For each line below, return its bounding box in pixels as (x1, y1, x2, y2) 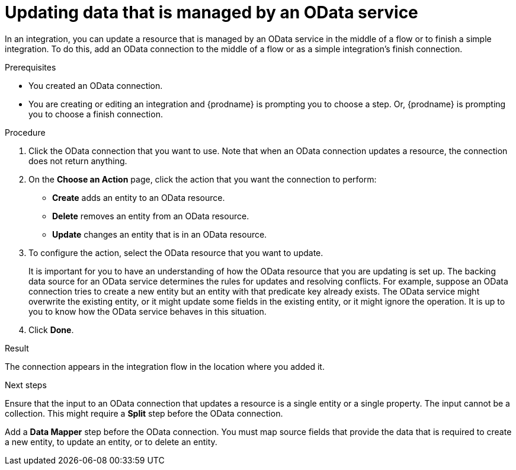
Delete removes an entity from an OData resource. (52, 210, 249, 221)
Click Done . (28, 324, 74, 335)
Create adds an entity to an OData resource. (52, 192, 225, 203)
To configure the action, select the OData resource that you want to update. (28, 247, 323, 258)
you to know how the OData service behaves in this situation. (28, 306, 267, 316)
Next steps (5, 379, 47, 390)
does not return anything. (28, 155, 127, 166)
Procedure (5, 127, 46, 138)
